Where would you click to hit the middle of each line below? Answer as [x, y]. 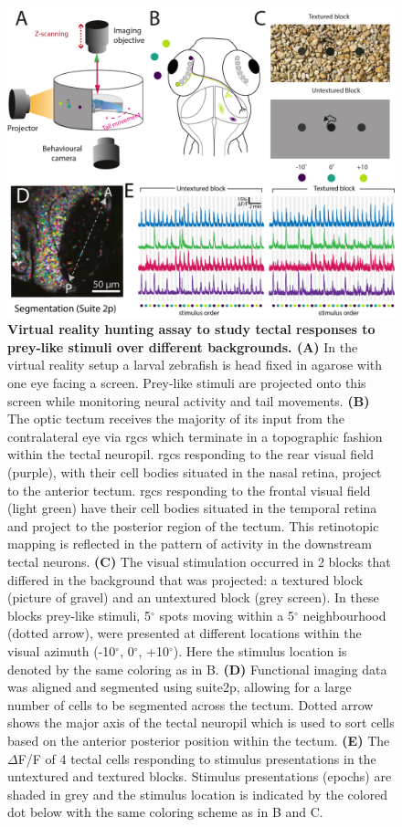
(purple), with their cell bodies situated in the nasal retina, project [195, 472]
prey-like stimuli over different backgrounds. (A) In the [183, 346]
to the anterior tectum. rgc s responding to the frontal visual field [189, 490]
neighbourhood [344, 615]
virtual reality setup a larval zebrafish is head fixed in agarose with [195, 365]
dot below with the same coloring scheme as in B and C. [165, 812]
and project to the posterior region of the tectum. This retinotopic [193, 525]
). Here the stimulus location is [260, 650]
